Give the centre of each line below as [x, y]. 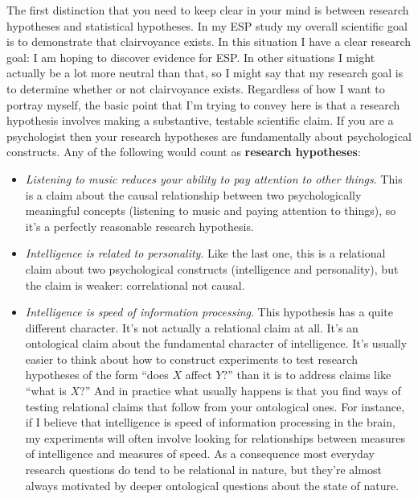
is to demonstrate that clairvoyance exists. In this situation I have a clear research [209, 41]
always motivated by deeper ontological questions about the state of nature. [212, 485]
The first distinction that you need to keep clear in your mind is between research [208, 10]
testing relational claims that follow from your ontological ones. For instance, [215, 406]
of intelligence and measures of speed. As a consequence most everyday [200, 454]
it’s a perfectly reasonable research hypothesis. [139, 226]
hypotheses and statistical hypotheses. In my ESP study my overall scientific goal [207, 25]
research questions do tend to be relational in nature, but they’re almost [203, 470]
